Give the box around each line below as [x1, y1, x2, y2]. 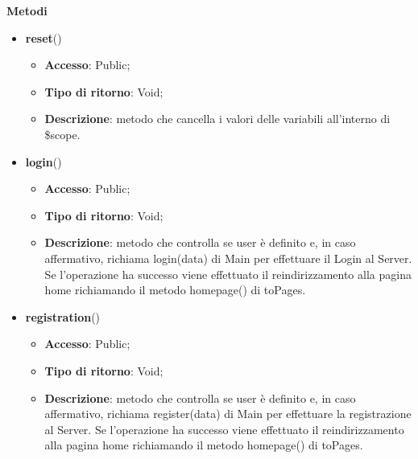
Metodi [6, 2, 48, 18]
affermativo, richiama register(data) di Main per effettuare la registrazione [44, 405, 412, 422]
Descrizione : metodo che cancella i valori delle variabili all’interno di [44, 110, 391, 127]
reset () [25, 29, 62, 46]
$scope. [44, 125, 81, 142]
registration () [25, 308, 101, 325]
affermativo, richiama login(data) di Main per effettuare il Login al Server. [44, 249, 412, 266]
